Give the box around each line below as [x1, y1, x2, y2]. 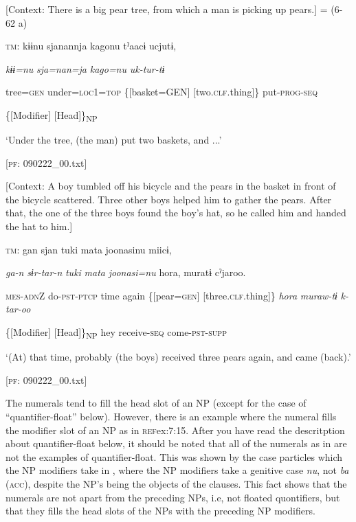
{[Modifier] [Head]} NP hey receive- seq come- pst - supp [5, 325, 227, 341]
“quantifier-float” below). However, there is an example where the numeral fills [5, 409, 337, 423]
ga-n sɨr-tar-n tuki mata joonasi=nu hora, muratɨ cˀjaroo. [5, 265, 246, 280]
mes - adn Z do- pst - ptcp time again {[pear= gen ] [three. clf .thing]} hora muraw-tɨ [5, 288, 337, 302]
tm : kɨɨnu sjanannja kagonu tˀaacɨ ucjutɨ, [5, 38, 177, 53]
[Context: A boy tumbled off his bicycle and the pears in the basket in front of [5, 179, 336, 193]
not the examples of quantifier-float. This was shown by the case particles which [5, 449, 343, 464]
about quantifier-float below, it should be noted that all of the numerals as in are [5, 436, 347, 451]
